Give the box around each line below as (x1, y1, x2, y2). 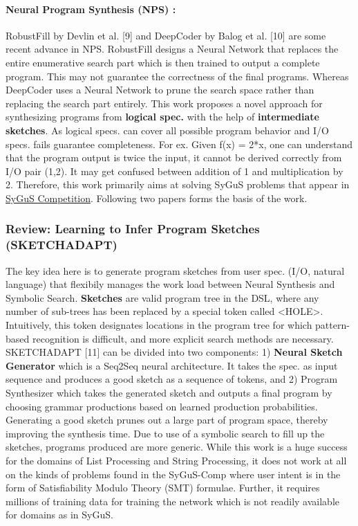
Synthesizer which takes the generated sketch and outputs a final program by (6, 386, 332, 399)
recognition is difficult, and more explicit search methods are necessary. (32, 331, 334, 345)
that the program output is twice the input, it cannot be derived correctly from (6, 150, 342, 165)
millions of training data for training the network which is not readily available (6, 493, 340, 508)
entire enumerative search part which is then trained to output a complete (6, 55, 320, 69)
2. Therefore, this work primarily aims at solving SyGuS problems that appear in (6, 177, 350, 192)
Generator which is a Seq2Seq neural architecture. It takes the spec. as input (6, 358, 338, 372)
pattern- (315, 318, 350, 332)
